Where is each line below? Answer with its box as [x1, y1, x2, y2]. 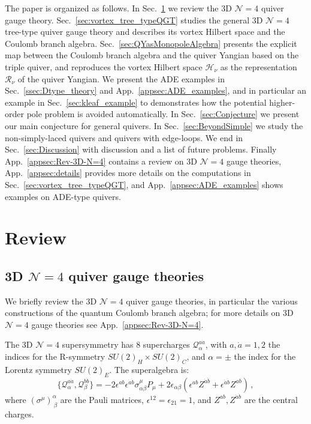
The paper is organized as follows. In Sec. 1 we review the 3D [5, 2, 232, 14]
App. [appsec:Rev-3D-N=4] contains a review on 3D [5, 154, 197, 167]
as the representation [220, 60, 297, 73]
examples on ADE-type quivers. [5, 190, 121, 202]
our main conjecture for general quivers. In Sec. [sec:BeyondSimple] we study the [5, 119, 303, 132]
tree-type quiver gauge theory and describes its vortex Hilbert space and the [5, 25, 285, 38]
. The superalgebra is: [109, 363, 189, 375]
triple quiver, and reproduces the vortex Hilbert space [5, 60, 203, 73]
